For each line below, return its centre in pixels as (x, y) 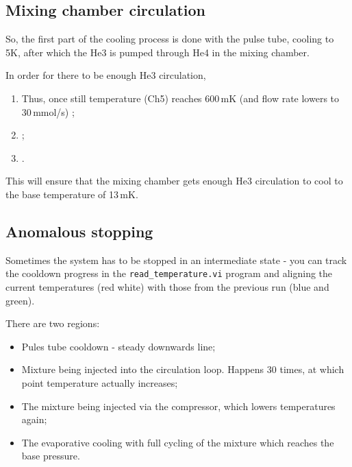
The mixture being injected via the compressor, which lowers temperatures (178, 406)
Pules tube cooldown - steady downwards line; (118, 346)
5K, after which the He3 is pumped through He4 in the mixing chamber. (158, 52)
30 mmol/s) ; (48, 111)
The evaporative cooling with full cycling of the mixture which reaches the (178, 442)
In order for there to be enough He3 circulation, (106, 75)
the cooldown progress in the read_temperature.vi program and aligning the (169, 273)
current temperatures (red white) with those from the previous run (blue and (167, 287)
